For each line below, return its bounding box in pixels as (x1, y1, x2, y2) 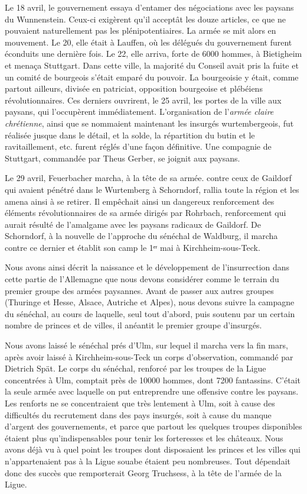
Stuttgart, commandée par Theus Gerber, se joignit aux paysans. (5, 151, 240, 164)
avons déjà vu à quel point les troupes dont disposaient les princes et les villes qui (5, 443, 301, 456)
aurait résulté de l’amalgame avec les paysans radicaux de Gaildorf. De (5, 218, 261, 230)
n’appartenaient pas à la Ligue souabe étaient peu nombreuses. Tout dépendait (5, 454, 290, 467)
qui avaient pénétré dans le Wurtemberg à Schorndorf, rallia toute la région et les (5, 183, 299, 195)
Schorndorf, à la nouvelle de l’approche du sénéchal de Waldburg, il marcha (5, 230, 278, 242)
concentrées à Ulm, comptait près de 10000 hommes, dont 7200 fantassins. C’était (5, 373, 301, 386)
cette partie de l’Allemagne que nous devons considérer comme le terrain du (5, 273, 279, 285)
